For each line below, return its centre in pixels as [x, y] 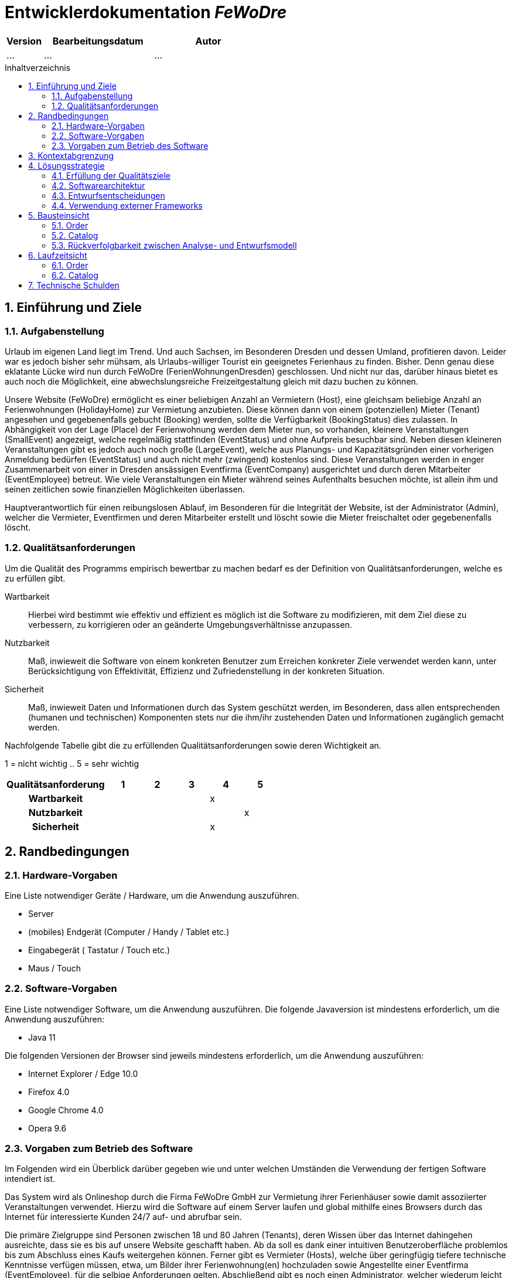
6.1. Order [70, 265]
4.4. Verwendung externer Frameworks [127, 205]
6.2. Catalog [75, 275]
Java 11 [42, 1037]
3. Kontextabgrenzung [71, 155]
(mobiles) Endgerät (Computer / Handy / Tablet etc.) [129, 932]
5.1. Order [70, 225]
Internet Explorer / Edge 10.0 [83, 1073]
